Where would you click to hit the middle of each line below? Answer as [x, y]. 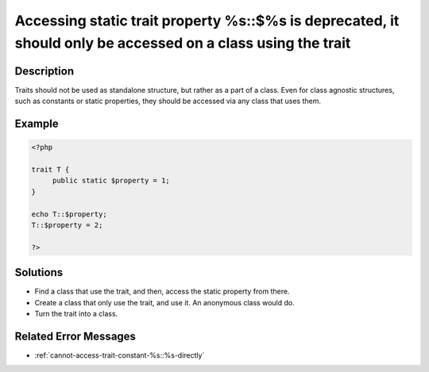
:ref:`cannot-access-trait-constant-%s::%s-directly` [120, 355]
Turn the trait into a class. [76, 314]
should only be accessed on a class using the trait [183, 43]
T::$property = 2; [67, 225]
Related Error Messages [75, 336]
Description [44, 71]
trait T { [50, 170]
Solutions [39, 272]
